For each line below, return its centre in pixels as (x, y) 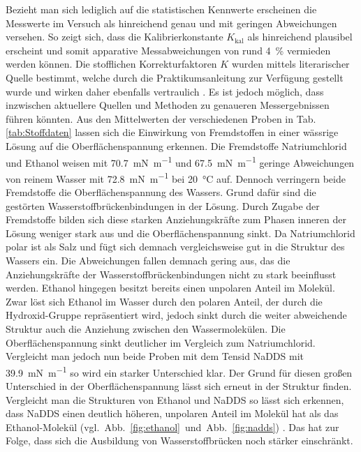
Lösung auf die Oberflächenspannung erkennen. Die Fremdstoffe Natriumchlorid (176, 145)
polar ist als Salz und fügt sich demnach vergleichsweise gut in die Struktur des (175, 247)
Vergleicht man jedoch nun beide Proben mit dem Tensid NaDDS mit (155, 356)
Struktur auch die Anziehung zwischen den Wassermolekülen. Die (146, 328)
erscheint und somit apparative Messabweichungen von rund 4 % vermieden (168, 50)
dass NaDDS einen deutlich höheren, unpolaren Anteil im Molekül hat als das (172, 413)
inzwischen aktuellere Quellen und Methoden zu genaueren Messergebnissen (168, 105)
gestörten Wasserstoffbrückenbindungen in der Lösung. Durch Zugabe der (163, 205)
